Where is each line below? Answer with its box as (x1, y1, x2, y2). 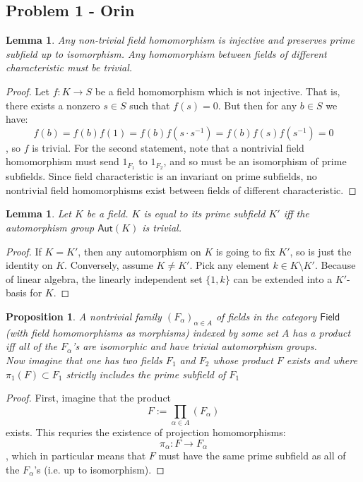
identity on (6, 258, 53, 272)
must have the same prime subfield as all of (158, 448, 346, 463)
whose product (213, 352, 273, 367)
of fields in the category (215, 308, 317, 323)
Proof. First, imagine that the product (6, 390, 172, 405)
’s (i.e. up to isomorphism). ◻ (34, 462, 165, 476)
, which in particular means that (6, 448, 146, 463)
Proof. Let (6, 83, 49, 98)
